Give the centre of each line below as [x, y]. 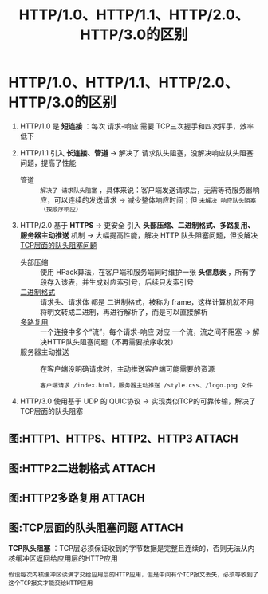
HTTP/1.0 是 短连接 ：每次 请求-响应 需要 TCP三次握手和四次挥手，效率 [137, 126]
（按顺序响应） [61, 209]
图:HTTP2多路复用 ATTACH [77, 498]
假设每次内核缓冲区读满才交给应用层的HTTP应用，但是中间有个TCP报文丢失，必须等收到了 [134, 574]
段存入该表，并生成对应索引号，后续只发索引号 [116, 281]
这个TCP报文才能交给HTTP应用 [51, 583]
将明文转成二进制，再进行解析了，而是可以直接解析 [124, 312]
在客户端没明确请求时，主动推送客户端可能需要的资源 [127, 368]
